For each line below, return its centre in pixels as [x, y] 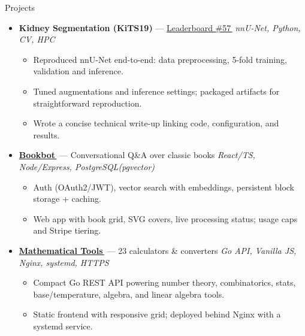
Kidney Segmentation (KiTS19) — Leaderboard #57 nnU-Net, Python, [160, 27]
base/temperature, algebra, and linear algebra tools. [129, 294]
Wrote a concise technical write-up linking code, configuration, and [156, 123]
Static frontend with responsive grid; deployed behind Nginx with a [157, 314]
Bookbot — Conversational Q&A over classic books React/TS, [137, 155]
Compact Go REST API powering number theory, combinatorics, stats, [164, 282]
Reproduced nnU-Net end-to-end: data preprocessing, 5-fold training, [160, 59]
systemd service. [63, 326]
